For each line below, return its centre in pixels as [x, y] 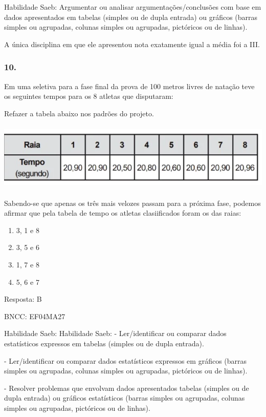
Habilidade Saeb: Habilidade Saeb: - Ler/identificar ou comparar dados [115, 333]
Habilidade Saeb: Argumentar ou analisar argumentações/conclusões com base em [133, 7]
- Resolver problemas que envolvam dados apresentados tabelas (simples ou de [127, 388]
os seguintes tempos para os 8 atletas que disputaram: [89, 96]
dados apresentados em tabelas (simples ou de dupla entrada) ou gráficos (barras [131, 17]
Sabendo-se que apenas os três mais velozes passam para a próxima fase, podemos [132, 203]
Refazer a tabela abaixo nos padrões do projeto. [79, 113]
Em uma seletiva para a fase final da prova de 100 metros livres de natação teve [129, 86]
